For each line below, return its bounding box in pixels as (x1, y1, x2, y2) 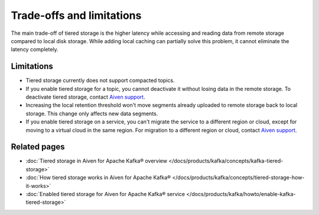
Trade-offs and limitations (11, 9, 142, 22)
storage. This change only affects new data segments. (25, 110, 158, 117)
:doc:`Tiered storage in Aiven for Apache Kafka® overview (25, 157, 168, 165)
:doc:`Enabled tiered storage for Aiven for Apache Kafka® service (25, 191, 185, 198)
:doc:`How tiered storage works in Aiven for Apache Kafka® (25, 174, 171, 181)
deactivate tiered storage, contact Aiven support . (25, 93, 145, 100)
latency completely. (11, 46, 58, 53)
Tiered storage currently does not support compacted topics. (25, 77, 175, 84)
